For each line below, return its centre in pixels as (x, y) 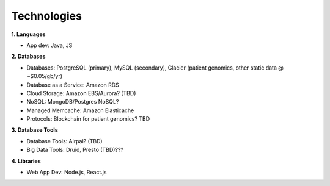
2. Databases (28, 56)
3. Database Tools (35, 130)
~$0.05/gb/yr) (45, 76)
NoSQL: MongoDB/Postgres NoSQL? (73, 102)
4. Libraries (26, 161)
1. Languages (28, 34)
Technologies (47, 16)
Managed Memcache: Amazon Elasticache (80, 110)
